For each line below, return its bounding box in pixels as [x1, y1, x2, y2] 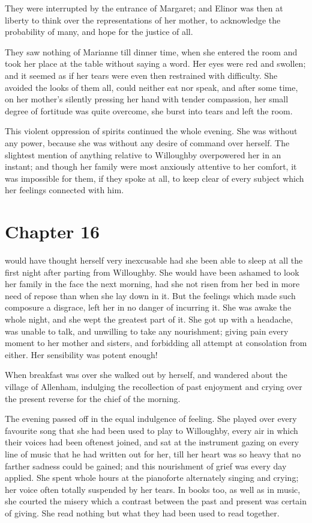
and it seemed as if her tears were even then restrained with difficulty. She [5, 69, 278, 81]
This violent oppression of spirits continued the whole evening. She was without [5, 125, 298, 137]
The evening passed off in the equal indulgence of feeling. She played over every [5, 412, 297, 425]
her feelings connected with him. [5, 184, 124, 196]
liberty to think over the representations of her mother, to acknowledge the [5, 13, 281, 26]
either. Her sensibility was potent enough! [5, 348, 158, 361]
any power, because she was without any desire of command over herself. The [5, 136, 290, 149]
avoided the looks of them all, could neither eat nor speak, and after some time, [5, 81, 298, 93]
